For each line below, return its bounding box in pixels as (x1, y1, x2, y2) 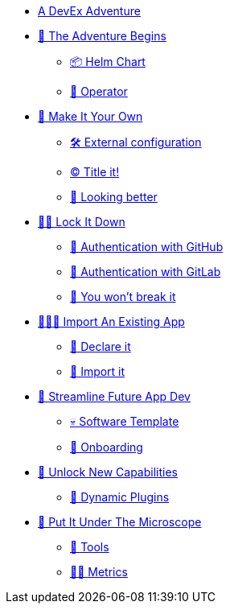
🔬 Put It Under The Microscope (38, 515, 202, 529)
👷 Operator (70, 84, 128, 98)
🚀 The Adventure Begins (38, 29, 166, 43)
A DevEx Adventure (38, 4, 141, 18)
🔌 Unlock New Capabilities (38, 465, 178, 479)
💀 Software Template (70, 414, 179, 428)
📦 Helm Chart (70, 55, 146, 68)
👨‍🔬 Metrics (70, 565, 128, 579)
